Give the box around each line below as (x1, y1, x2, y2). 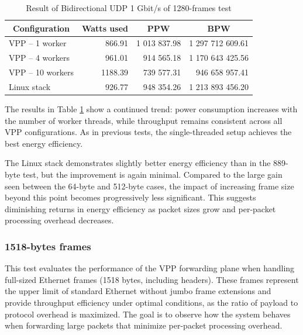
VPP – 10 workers (9, 66, 74, 78)
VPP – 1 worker (9, 37, 67, 49)
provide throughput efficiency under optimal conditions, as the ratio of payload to (5, 296, 298, 308)
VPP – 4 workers (9, 51, 70, 64)
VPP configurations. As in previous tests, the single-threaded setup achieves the (5, 126, 292, 138)
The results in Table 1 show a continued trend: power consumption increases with (5, 103, 298, 115)
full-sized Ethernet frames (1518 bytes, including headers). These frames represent (5, 273, 299, 285)
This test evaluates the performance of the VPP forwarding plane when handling (5, 262, 295, 274)
